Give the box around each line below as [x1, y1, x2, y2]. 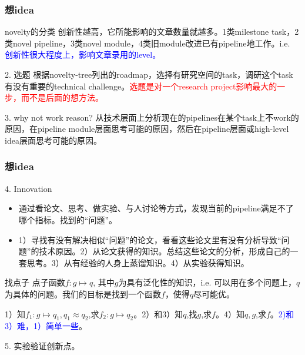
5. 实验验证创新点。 [5, 339, 80, 351]
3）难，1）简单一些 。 [5, 320, 87, 332]
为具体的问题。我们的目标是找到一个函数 [5, 287, 161, 300]
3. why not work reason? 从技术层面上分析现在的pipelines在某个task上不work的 [5, 111, 299, 123]
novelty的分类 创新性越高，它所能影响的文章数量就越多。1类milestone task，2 [5, 25, 299, 38]
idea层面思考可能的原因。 [5, 134, 102, 146]
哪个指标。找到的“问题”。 [18, 213, 118, 225]
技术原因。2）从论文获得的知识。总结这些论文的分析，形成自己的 [39, 245, 290, 257]
